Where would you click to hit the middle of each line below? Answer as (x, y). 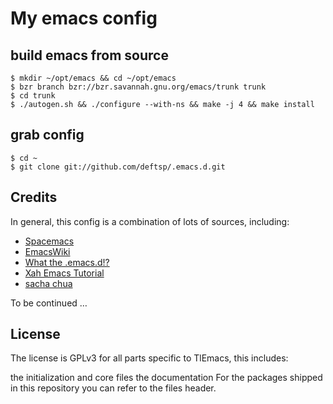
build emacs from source (89, 55)
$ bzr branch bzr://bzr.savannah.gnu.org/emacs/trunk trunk (138, 87)
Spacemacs (49, 241)
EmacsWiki (47, 251)
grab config (47, 135)
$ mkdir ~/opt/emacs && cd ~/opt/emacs (93, 78)
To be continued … (49, 303)
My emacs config (84, 18)
